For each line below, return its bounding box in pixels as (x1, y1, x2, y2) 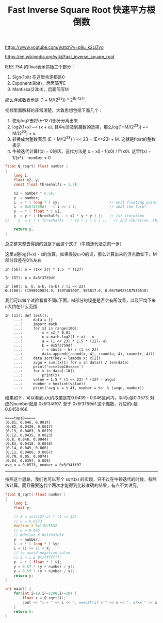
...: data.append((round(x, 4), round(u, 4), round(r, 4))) (14, 351, 155, 356)
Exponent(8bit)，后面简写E (12, 80, 66, 86)
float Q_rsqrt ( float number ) (5, 164, 68, 169)
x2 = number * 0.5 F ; (14, 191, 55, 196)
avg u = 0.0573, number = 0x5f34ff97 (5, 462, 81, 467)
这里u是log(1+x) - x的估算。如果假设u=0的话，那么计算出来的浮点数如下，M (5, 251, 157, 257)
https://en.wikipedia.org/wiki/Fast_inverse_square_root (5, 54, 115, 60)
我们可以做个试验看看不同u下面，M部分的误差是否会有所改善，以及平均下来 (5, 297, 156, 303)
